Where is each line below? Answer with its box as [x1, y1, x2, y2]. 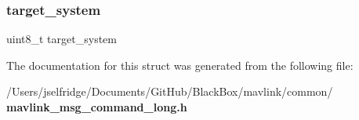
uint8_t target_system [6, 31, 117, 47]
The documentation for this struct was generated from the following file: [6, 56, 354, 73]
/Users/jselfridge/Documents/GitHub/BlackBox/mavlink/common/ [6, 83, 333, 100]
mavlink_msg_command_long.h [6, 99, 187, 115]
